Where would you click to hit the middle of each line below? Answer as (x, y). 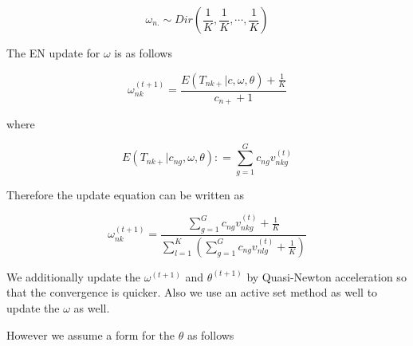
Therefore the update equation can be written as (126, 194)
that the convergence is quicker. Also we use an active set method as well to (192, 292)
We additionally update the (74, 276)
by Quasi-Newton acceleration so (326, 276)
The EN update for (53, 53)
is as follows (143, 53)
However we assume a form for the (90, 334)
